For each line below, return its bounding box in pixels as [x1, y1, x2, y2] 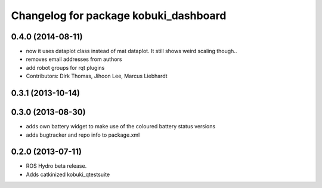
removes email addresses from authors [26, 56, 122, 63]
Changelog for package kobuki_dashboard [11, 9, 227, 22]
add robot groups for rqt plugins [26, 64, 105, 71]
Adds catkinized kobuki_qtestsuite [26, 171, 110, 178]
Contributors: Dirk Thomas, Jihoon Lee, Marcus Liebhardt [26, 72, 168, 80]
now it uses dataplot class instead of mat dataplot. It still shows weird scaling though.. [26, 48, 237, 55]
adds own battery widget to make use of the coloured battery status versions [26, 123, 216, 130]
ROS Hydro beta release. [26, 162, 87, 169]
